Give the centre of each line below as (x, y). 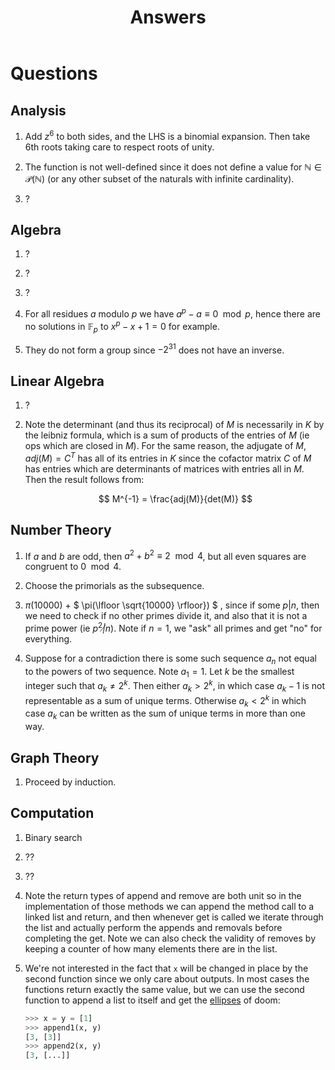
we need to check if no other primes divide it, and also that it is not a (166, 616)
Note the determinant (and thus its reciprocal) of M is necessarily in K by (174, 425)
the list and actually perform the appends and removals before (153, 927)
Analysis (38, 110)
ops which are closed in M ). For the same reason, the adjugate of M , (165, 446)
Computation (52, 813)
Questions (54, 73)
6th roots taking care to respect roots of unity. (119, 147)
